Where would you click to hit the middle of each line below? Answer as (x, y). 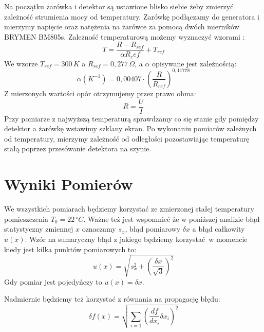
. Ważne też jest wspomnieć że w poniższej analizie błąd (172, 219)
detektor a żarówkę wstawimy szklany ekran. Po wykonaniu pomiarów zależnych (130, 128)
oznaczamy (99, 229)
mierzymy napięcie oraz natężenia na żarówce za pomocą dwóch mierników (122, 27)
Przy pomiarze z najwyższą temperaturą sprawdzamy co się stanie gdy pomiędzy (131, 118)
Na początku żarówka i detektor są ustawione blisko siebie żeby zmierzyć (119, 6)
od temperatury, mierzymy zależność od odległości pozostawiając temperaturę (127, 138)
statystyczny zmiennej (39, 229)
